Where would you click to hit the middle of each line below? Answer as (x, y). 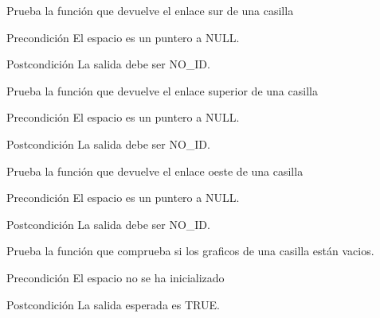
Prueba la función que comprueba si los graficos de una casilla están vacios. (190, 251)
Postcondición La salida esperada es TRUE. (113, 304)
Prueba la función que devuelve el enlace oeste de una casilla (155, 171)
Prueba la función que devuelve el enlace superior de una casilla (162, 90)
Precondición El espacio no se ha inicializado (116, 277)
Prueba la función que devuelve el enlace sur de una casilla (150, 10)
